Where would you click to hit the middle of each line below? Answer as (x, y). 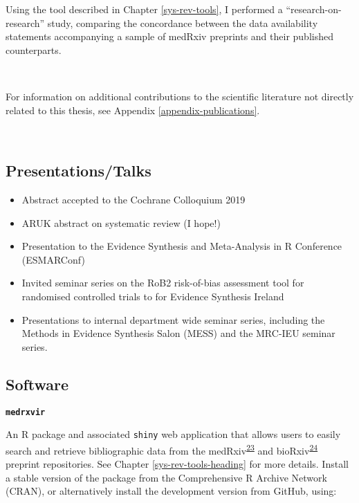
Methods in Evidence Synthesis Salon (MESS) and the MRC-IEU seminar (178, 333)
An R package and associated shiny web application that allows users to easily (173, 434)
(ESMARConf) (53, 259)
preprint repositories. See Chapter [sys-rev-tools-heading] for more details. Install (177, 464)
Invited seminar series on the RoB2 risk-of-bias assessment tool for (163, 283)
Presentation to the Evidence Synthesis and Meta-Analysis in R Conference (182, 246)
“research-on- (314, 9)
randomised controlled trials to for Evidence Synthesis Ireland (153, 296)
